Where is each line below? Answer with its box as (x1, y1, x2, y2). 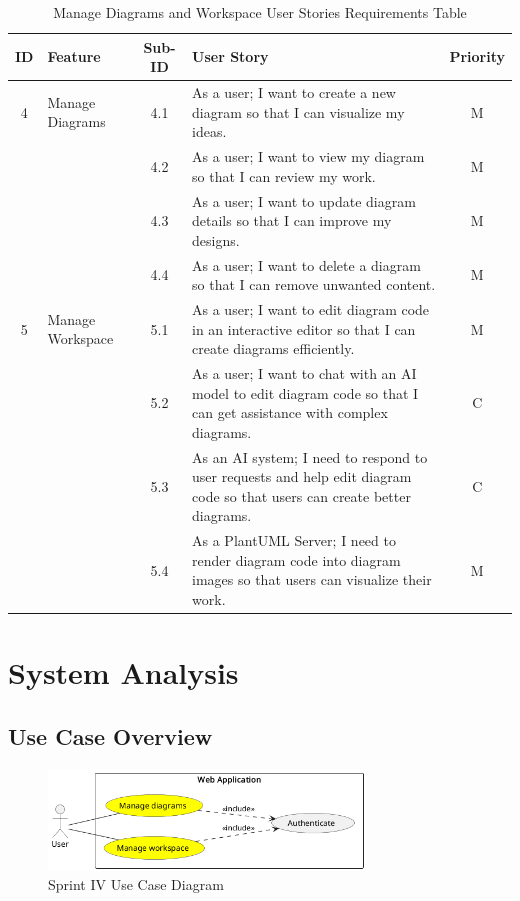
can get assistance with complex (192, 402, 388, 423)
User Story (192, 46, 269, 67)
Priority (449, 46, 505, 67)
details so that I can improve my (192, 210, 392, 231)
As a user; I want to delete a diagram (192, 254, 421, 275)
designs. (192, 229, 240, 250)
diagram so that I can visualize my (192, 101, 405, 122)
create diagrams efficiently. (192, 338, 355, 359)
